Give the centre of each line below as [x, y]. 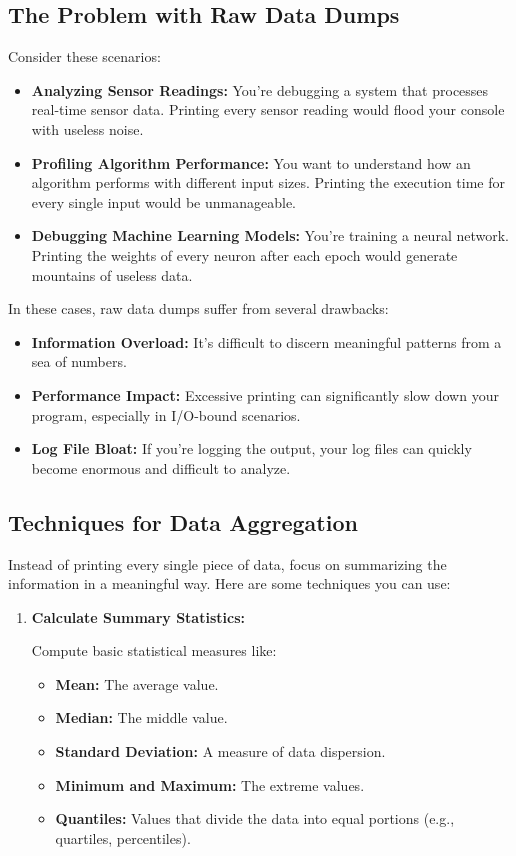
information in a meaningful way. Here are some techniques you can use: [229, 583]
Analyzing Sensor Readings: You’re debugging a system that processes [260, 89]
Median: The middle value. [141, 717]
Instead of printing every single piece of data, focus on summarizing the [227, 563]
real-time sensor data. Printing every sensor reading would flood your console [268, 109]
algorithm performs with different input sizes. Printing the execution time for [268, 182]
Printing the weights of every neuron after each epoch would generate [244, 254]
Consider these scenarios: [84, 56]
